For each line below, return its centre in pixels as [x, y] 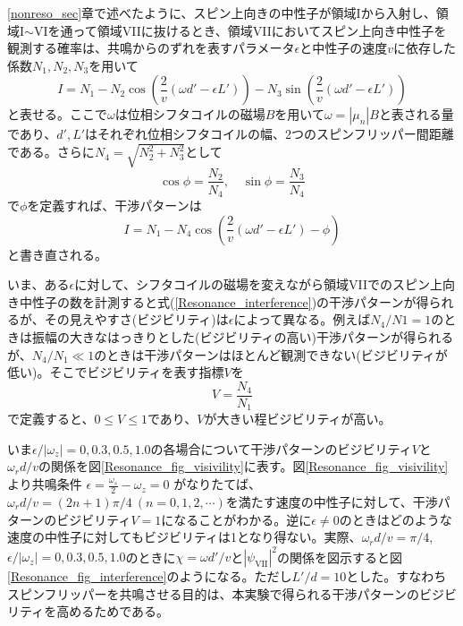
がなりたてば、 [217, 484]
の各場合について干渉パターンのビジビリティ [281, 448]
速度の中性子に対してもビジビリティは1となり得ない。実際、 [185, 537]
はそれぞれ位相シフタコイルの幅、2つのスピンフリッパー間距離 [269, 134]
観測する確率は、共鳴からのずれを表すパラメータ [151, 48]
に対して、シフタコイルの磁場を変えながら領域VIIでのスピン [253, 284]
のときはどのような [396, 519]
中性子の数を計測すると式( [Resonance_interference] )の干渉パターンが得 [224, 301]
